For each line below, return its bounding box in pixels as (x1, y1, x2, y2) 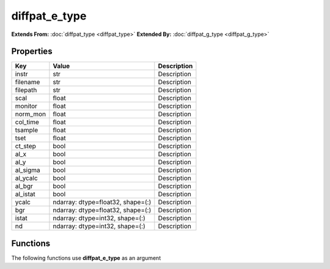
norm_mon (15, 110, 46, 118)
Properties (11, 46, 53, 57)
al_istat (15, 190, 36, 198)
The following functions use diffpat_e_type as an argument (11, 254, 161, 262)
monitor (15, 102, 38, 110)
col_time (15, 118, 40, 126)
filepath (15, 86, 37, 95)
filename (15, 78, 40, 87)
